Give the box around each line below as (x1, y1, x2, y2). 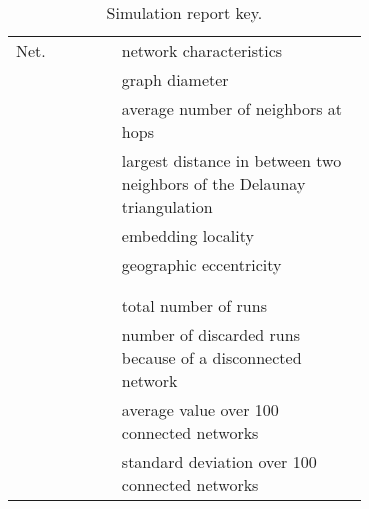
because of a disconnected (121, 346, 302, 369)
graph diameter (121, 68, 229, 91)
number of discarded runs (121, 323, 300, 346)
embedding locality (121, 224, 254, 247)
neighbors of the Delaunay (121, 172, 306, 195)
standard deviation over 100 (121, 450, 317, 473)
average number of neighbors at (121, 97, 343, 120)
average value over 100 (121, 398, 279, 421)
